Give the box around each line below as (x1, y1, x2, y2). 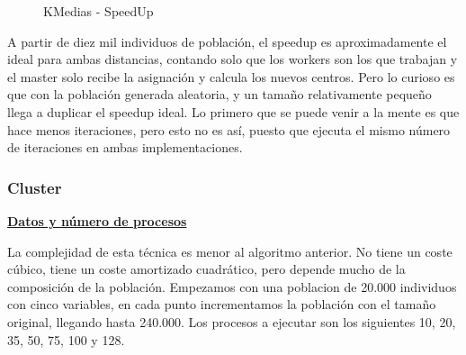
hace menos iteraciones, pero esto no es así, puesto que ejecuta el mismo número (7, 120, 451, 139)
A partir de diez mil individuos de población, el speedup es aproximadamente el (7, 32, 447, 50)
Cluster (7, 176, 62, 198)
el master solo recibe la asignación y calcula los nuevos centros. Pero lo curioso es (7, 67, 455, 86)
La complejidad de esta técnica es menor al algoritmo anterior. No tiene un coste (7, 241, 453, 260)
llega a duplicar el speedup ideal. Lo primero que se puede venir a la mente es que (7, 102, 460, 121)
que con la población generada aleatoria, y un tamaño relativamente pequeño (7, 85, 432, 104)
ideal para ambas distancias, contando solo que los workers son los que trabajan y (7, 50, 458, 68)
